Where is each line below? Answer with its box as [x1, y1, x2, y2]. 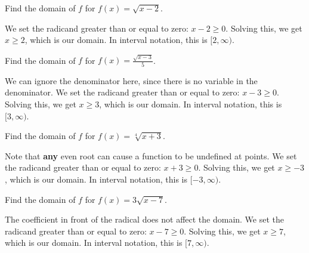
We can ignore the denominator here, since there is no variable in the [5, 74, 258, 87]
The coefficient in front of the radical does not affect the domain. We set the [5, 213, 285, 226]
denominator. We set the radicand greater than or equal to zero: [5, 86, 240, 98]
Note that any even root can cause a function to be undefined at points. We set [5, 149, 297, 162]
